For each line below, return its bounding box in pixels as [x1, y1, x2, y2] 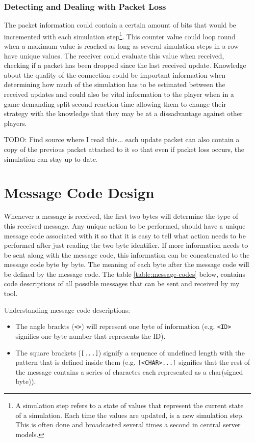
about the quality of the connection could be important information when [4, 69, 226, 80]
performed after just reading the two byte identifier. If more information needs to [4, 240, 248, 250]
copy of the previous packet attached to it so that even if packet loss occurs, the [4, 144, 245, 154]
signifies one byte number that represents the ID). [15, 330, 166, 341]
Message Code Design [4, 182, 154, 203]
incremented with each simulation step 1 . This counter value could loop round [4, 29, 236, 41]
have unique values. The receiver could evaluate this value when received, [4, 50, 224, 60]
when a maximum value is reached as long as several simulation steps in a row [4, 41, 239, 51]
